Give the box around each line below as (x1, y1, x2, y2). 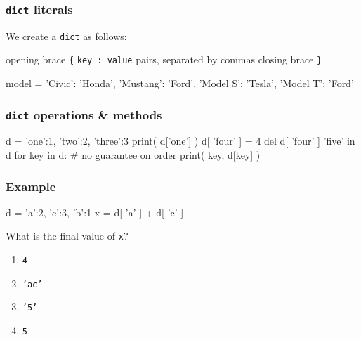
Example (6, 177, 56, 195)
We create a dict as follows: (6, 28, 127, 43)
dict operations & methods (6, 105, 162, 123)
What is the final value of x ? (6, 228, 129, 243)
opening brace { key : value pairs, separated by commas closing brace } (6, 52, 322, 67)
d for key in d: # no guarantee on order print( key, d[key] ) (6, 148, 261, 162)
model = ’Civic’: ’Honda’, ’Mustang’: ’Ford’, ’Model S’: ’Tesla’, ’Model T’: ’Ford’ (6, 76, 354, 91)
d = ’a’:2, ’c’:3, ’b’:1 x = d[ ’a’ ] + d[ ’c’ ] (6, 204, 184, 219)
